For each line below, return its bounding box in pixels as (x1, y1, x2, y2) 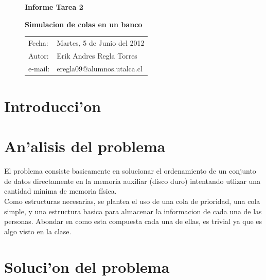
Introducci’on (4, 95, 101, 116)
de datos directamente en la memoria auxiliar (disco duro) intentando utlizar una (4, 175, 261, 186)
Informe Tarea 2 (25, 2, 83, 12)
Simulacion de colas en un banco (25, 18, 143, 29)
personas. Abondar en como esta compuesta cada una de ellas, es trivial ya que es (4, 216, 262, 227)
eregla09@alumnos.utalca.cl (57, 63, 143, 73)
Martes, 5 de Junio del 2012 (57, 37, 145, 48)
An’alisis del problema (4, 136, 166, 157)
